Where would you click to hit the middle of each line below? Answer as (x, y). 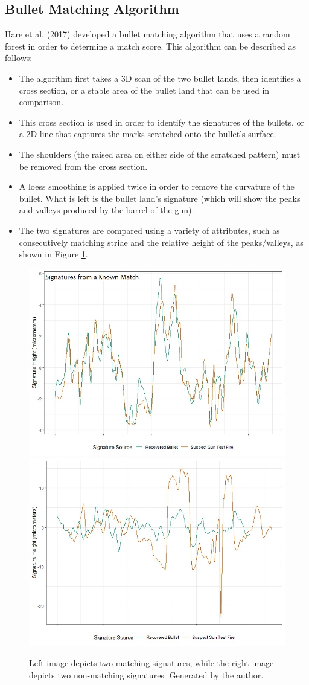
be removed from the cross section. (83, 166)
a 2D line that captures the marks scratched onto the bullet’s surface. (148, 134)
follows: (19, 58)
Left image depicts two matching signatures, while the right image (151, 663)
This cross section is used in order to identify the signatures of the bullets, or (162, 122)
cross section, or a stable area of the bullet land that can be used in (144, 90)
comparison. (41, 102)
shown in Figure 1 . (53, 254)
